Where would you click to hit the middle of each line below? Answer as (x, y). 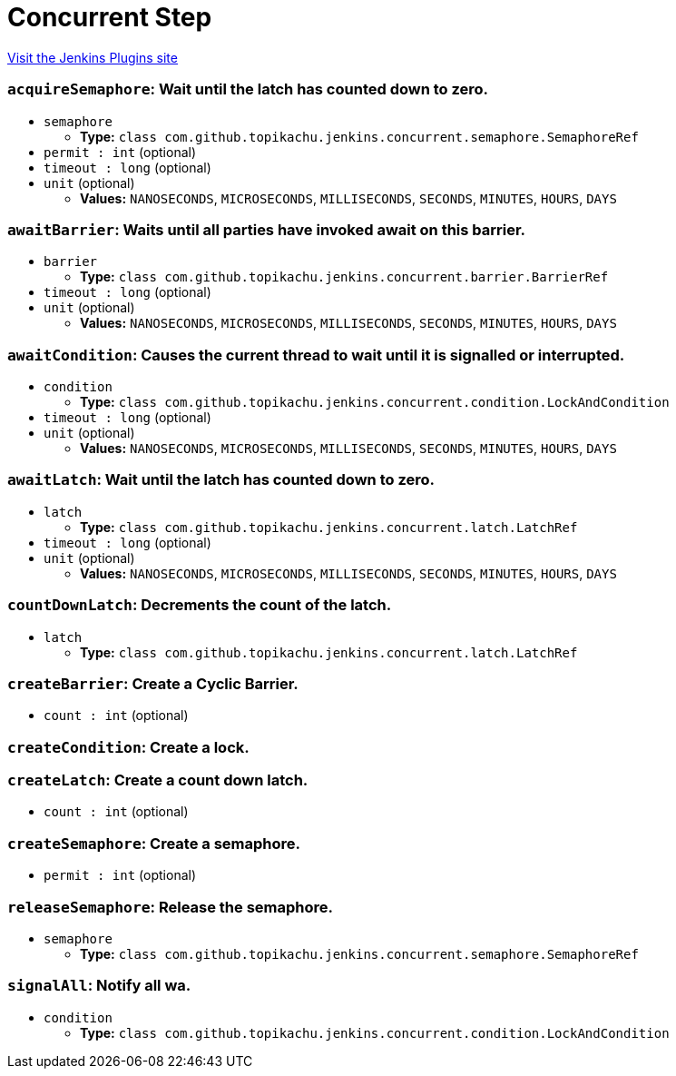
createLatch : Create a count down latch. (158, 780)
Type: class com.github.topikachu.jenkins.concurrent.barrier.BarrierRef (344, 277)
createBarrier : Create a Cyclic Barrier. (153, 683)
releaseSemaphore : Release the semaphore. (171, 907)
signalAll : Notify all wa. (99, 986)
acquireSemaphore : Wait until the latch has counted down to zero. (248, 89)
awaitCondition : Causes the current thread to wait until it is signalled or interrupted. (316, 355)
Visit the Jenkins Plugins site (93, 57)
